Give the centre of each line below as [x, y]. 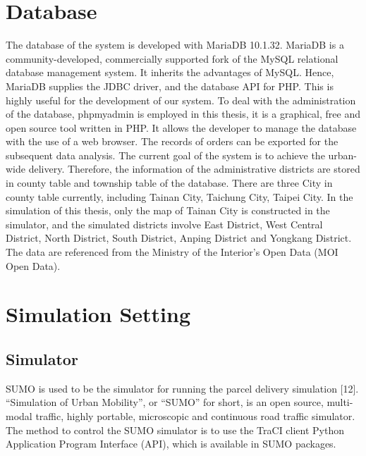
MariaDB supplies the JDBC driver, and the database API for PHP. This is [170, 86]
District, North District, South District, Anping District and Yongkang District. [179, 238]
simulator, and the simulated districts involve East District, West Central [164, 224]
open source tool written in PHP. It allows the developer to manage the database [181, 127]
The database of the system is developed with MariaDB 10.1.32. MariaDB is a [175, 45]
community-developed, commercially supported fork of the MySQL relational [172, 58]
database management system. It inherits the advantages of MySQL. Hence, [170, 72]
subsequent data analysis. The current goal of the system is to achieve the [165, 155]
